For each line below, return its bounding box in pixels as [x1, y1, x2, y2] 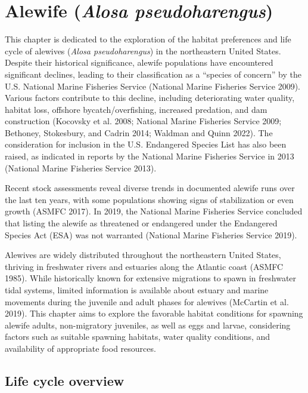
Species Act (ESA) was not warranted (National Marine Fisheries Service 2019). [5, 228, 297, 241]
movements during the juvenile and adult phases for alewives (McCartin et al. [5, 295, 289, 308]
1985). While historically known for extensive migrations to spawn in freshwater [5, 272, 297, 284]
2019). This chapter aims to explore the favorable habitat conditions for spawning [5, 307, 303, 320]
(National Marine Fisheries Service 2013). [5, 161, 157, 174]
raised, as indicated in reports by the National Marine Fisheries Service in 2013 [5, 150, 294, 162]
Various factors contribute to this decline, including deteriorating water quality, [5, 91, 295, 104]
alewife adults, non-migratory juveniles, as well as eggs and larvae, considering [5, 318, 291, 331]
